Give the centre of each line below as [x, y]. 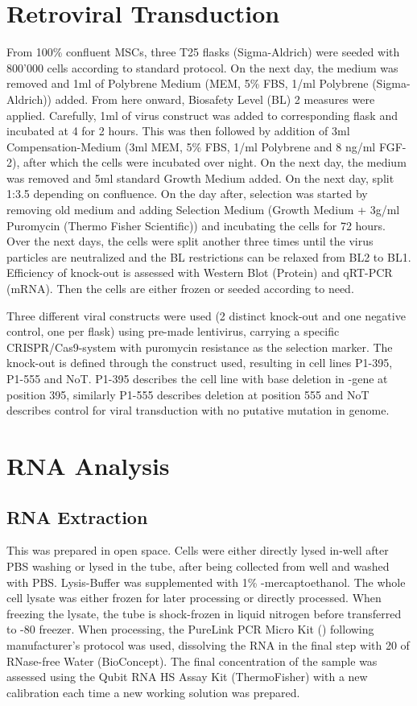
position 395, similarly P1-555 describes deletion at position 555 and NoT [188, 394]
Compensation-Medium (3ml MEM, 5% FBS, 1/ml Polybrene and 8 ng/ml [191, 146]
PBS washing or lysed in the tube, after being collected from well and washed [198, 566]
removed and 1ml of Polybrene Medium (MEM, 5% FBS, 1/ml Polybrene [188, 83]
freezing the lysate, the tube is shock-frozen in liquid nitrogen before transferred [204, 613]
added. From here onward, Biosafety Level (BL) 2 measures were [215, 99]
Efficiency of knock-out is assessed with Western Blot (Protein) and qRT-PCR [200, 272]
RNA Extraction [77, 516]
